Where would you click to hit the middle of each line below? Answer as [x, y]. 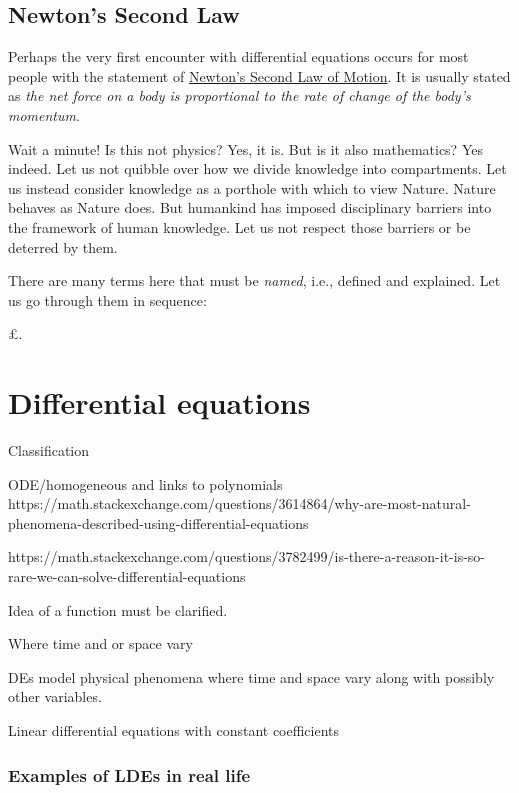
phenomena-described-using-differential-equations [158, 522]
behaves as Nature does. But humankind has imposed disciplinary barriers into [250, 207]
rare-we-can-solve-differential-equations [127, 576]
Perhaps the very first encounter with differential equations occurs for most [238, 56]
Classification [49, 450]
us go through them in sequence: [107, 299]
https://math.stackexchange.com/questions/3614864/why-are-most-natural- [239, 503]
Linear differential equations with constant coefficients [174, 729]
